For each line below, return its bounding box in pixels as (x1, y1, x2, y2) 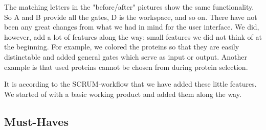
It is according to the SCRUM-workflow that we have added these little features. (4, 79, 257, 89)
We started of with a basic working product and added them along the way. (4, 88, 241, 99)
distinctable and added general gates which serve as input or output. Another (4, 51, 247, 62)
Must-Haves (4, 113, 69, 129)
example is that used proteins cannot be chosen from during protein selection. (4, 61, 248, 72)
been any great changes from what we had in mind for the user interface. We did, (4, 21, 259, 32)
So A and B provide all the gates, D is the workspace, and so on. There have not (4, 11, 257, 22)
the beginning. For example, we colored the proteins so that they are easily (4, 41, 239, 52)
